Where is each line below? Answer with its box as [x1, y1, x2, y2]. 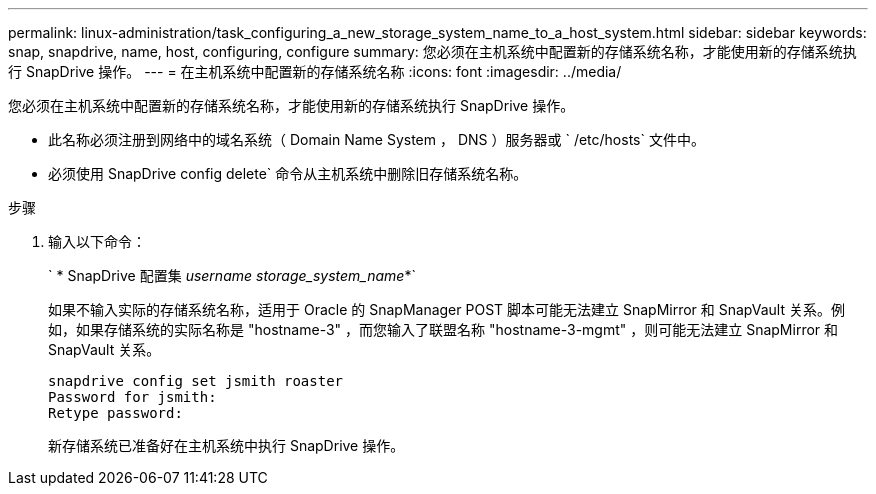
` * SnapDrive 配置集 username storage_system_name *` [48, 267, 416, 284]
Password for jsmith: [48, 389, 217, 405]
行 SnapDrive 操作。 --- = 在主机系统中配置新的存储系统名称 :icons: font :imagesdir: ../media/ [8, 63, 622, 80]
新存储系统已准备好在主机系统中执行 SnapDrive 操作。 [48, 437, 405, 454]
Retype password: [48, 405, 183, 421]
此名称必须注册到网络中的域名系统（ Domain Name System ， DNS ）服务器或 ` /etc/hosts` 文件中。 [48, 131, 705, 148]
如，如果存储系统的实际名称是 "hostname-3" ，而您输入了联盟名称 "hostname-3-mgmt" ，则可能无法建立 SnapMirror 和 [48, 321, 839, 338]
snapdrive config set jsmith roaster [48, 373, 344, 389]
